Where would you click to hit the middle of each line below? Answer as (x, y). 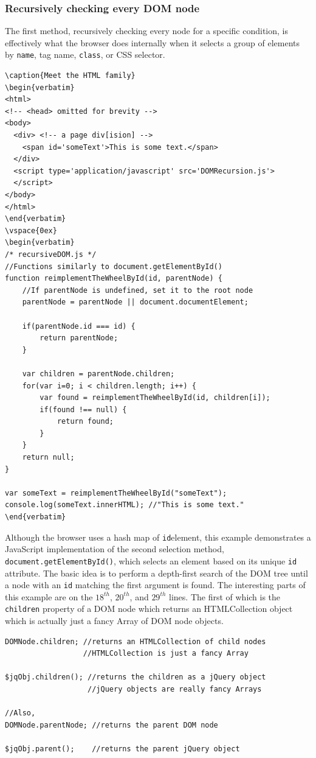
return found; (85, 422)
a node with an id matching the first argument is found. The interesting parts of (155, 585)
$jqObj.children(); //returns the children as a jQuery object (136, 677)
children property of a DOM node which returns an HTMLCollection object (149, 609)
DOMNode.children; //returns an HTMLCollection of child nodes (136, 641)
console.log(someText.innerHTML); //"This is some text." (125, 505)
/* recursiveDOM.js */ (51, 254)
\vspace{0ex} (31, 230)
